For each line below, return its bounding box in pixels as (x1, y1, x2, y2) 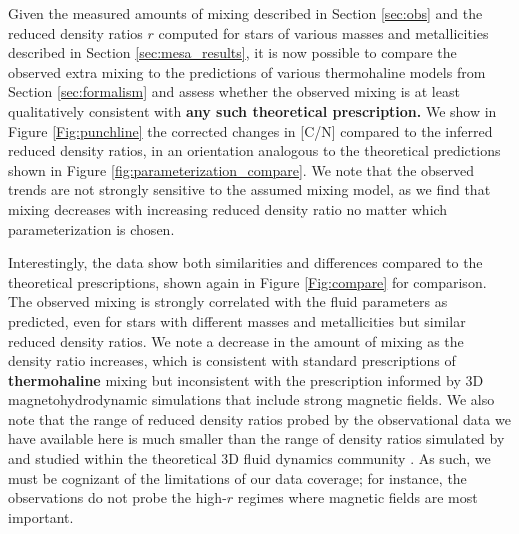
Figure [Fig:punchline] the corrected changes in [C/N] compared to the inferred (8, 120, 493, 141)
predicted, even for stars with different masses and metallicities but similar (8, 310, 466, 331)
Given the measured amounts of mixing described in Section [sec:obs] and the (8, 3, 483, 23)
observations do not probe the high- (8, 487, 227, 508)
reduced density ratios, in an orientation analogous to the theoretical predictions (8, 140, 501, 161)
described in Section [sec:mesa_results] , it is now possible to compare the (8, 42, 457, 63)
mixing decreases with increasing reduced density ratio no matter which (8, 198, 448, 219)
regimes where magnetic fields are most (237, 487, 478, 508)
